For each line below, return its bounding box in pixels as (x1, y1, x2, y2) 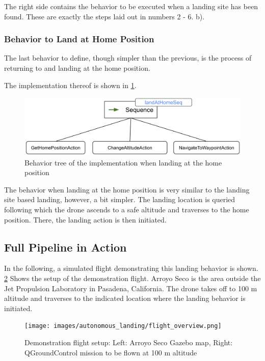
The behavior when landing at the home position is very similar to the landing (4, 184, 250, 195)
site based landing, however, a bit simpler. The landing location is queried (4, 194, 235, 205)
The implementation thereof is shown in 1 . (4, 79, 137, 90)
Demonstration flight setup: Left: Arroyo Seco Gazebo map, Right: (24, 337, 233, 348)
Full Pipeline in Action (4, 239, 127, 255)
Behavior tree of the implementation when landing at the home (24, 157, 222, 168)
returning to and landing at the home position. (4, 63, 150, 73)
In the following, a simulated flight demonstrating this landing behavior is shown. (4, 263, 258, 273)
